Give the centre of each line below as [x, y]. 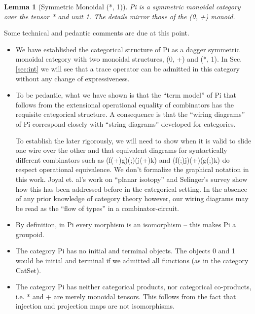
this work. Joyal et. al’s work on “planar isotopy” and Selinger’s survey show [131, 179]
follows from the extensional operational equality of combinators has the [125, 104]
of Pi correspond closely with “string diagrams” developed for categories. [126, 123]
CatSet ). [28, 270]
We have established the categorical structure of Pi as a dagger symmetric [127, 49]
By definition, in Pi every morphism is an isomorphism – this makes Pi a [126, 225]
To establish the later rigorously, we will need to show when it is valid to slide [133, 140]
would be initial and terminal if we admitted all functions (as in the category [132, 261]
